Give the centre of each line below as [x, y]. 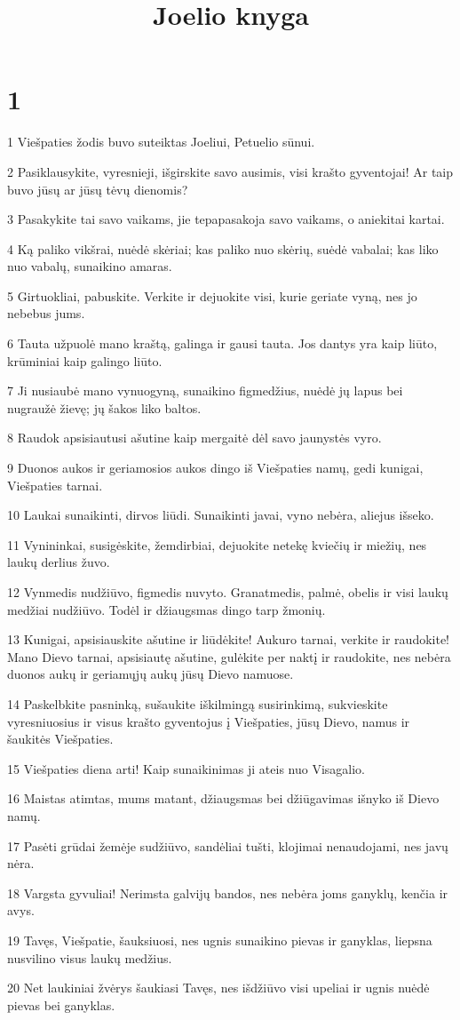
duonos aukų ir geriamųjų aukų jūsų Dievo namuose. [151, 674]
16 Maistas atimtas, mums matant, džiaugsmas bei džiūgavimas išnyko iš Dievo [223, 798]
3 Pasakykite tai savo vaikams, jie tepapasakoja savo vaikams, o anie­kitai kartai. [226, 219]
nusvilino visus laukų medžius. [90, 957]
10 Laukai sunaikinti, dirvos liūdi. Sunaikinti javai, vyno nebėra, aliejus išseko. [221, 515]
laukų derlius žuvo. [59, 562]
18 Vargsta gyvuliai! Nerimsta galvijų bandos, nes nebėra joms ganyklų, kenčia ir [228, 892]
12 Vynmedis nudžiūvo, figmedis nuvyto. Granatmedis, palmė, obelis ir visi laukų [228, 592]
